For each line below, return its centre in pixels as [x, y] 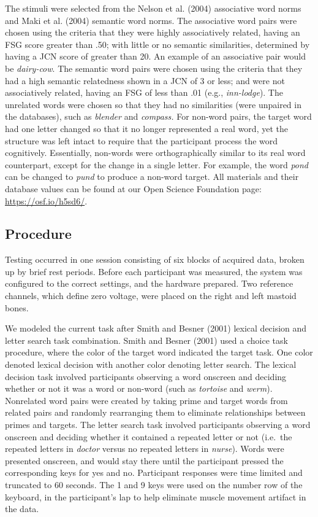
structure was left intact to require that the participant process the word [142, 140]
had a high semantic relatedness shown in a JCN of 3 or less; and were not [145, 80]
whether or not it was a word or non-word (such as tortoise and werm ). [139, 388]
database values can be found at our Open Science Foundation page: [133, 188]
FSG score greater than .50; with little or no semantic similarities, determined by [157, 44]
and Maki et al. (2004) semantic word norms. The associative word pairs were [151, 20]
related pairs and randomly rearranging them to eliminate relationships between [155, 412]
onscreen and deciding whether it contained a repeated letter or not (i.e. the [149, 436]
